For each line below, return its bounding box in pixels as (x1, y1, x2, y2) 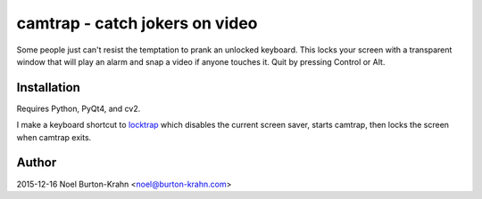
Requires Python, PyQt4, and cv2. (16, 103, 141, 114)
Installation (16, 80, 80, 95)
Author (16, 155, 57, 171)
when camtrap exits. (16, 131, 92, 142)
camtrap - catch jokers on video (16, 13, 258, 33)
